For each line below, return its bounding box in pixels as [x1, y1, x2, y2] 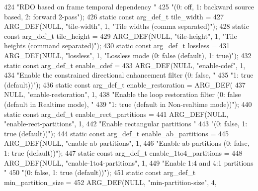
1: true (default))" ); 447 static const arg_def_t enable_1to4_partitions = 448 [4, 147, 243, 158]
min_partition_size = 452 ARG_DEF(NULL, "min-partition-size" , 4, [4, 177, 217, 187]
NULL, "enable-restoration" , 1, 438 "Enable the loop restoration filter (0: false [4, 89, 241, 99]
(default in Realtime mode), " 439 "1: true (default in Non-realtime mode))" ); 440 [4, 98, 252, 109]
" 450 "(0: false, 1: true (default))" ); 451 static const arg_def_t [4, 167, 196, 178]
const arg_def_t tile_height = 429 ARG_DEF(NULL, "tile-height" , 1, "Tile [4, 30, 237, 41]
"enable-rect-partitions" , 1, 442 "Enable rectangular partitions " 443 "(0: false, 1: [4, 118, 248, 129]
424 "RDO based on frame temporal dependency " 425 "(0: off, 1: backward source [4, 1, 254, 11]
